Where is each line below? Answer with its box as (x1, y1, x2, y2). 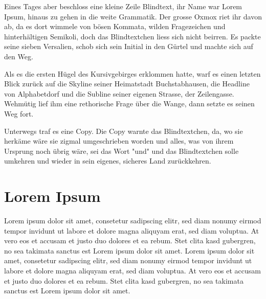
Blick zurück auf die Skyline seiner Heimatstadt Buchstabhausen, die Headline (4, 78, 250, 89)
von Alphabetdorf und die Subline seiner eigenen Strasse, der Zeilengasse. (4, 88, 234, 99)
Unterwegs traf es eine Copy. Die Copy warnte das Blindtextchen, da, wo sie (4, 125, 243, 136)
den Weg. (4, 51, 33, 61)
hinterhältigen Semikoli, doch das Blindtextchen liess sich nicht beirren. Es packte (4, 31, 261, 41)
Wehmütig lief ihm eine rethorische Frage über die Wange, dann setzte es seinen (4, 98, 255, 109)
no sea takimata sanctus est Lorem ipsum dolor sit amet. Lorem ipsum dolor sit (4, 245, 255, 256)
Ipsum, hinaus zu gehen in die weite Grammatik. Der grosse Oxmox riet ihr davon (4, 11, 262, 21)
